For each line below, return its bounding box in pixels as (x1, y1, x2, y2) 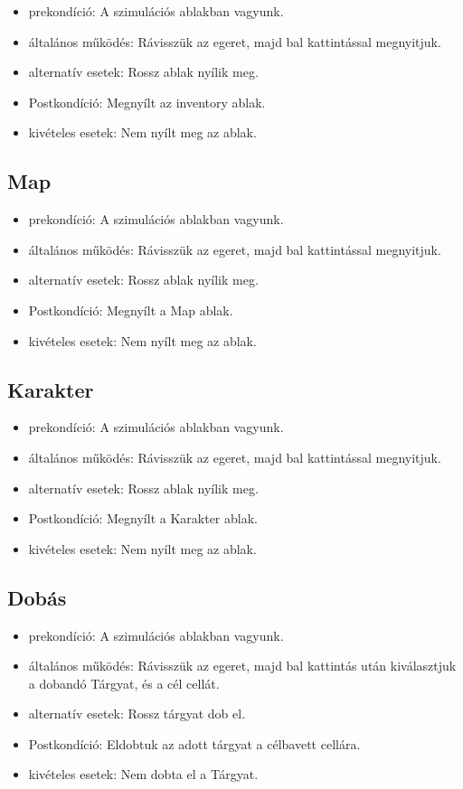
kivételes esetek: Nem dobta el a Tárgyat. (28, 765, 259, 784)
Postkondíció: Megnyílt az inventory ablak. (28, 92, 266, 111)
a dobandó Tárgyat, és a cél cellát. (28, 673, 220, 692)
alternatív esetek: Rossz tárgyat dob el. (28, 704, 246, 723)
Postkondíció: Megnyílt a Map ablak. (28, 300, 233, 319)
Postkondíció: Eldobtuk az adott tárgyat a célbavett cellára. (28, 734, 361, 753)
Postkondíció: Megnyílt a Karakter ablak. (28, 509, 258, 528)
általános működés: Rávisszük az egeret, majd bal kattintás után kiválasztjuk (28, 656, 457, 675)
